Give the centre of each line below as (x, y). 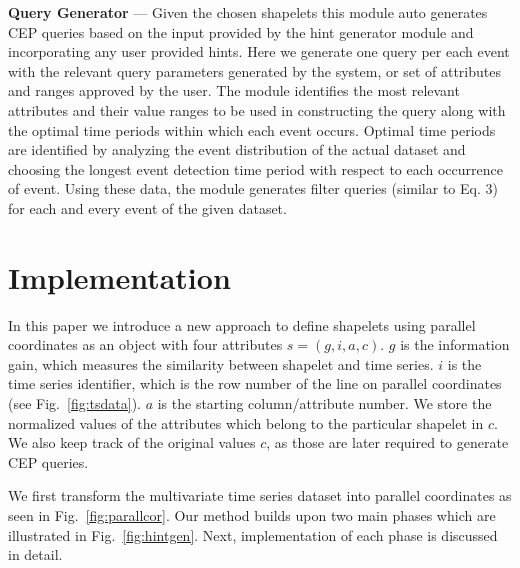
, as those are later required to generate (387, 442)
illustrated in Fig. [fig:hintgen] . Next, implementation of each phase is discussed (253, 534)
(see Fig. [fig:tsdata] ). (74, 403)
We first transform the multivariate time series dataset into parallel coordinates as (260, 495)
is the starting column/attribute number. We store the (324, 403)
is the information (455, 344)
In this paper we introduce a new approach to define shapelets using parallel (242, 324)
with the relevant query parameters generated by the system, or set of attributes (254, 70)
